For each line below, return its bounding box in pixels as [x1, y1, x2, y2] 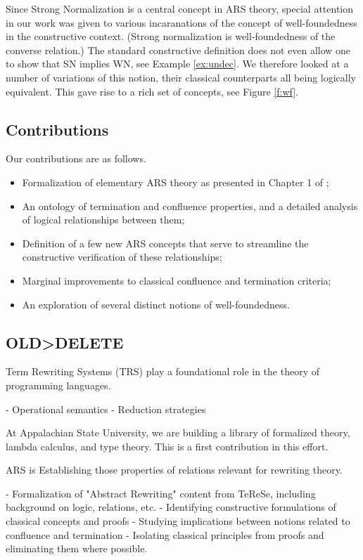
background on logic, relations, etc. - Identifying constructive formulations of [6, 500, 336, 514]
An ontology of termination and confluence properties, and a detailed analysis [22, 198, 358, 213]
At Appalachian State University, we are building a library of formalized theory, [6, 425, 350, 440]
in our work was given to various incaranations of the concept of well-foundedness [6, 15, 357, 30]
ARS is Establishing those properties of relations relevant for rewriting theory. [6, 462, 343, 477]
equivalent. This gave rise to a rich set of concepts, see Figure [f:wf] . [6, 84, 299, 98]
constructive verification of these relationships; [22, 249, 222, 264]
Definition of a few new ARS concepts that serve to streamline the [22, 235, 309, 250]
